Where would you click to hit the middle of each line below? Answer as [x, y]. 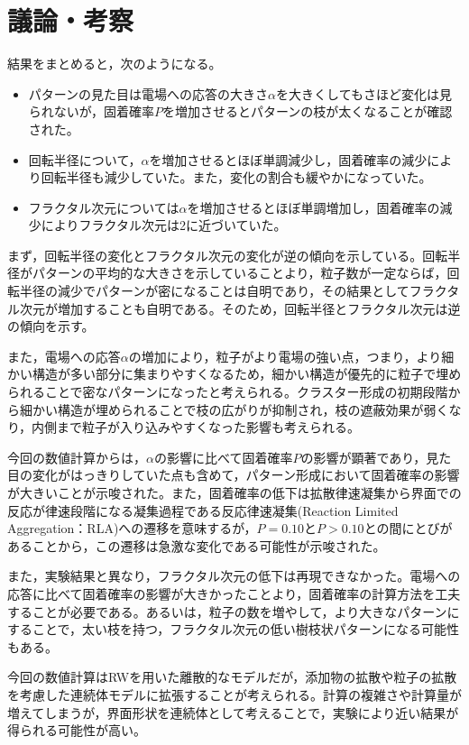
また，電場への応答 [64, 356]
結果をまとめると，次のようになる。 [115, 64]
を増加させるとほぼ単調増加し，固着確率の [313, 207]
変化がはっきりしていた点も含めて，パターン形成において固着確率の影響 [246, 475]
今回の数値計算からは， [77, 457]
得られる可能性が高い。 [77, 730]
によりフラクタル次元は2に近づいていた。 [164, 225]
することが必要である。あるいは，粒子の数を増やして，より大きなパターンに [234, 611]
